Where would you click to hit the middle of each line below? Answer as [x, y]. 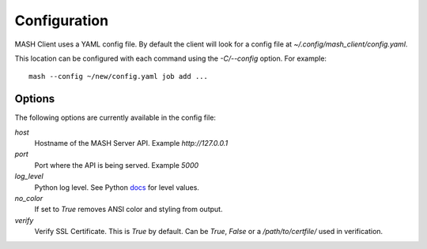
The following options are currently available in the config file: [115, 117]
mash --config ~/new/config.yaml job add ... [119, 76]
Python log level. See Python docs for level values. [117, 187]
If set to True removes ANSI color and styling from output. [128, 210]
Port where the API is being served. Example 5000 [117, 165]
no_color [29, 198]
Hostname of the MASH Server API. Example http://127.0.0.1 [131, 143]
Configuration [62, 20]
